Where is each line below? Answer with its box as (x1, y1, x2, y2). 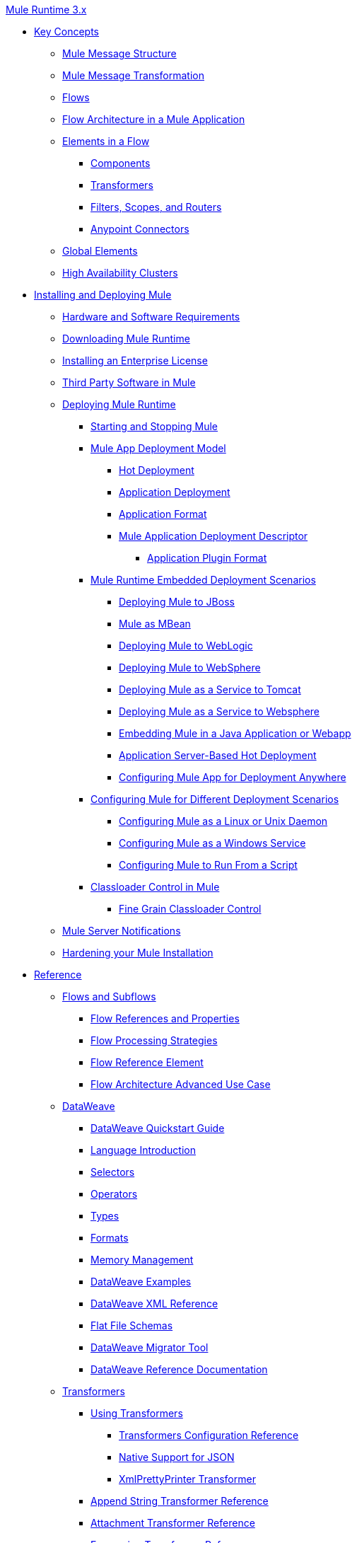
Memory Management (90, 1254, 194, 1266)
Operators (90, 1188, 138, 1200)
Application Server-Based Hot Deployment (119, 749, 317, 761)
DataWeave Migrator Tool (90, 1341, 209, 1353)
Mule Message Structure (62, 47, 177, 59)
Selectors (90, 1166, 135, 1178)
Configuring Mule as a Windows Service (119, 837, 306, 849)
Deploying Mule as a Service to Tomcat (119, 683, 301, 695)
